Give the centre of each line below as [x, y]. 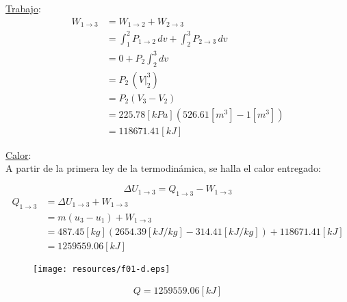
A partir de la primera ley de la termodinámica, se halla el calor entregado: [163, 168]
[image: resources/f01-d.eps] [102, 269]
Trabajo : [23, 8]
